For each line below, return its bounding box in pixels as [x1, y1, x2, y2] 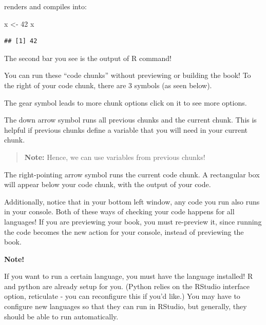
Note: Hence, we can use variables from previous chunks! [24, 151, 205, 162]
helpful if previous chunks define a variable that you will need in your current [4, 124, 248, 135]
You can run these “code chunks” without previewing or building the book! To [4, 70, 251, 80]
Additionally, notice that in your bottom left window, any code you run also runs [4, 196, 260, 207]
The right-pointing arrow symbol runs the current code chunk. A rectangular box [4, 169, 260, 179]
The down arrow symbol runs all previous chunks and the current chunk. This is [4, 114, 257, 125]
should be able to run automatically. [4, 311, 119, 321]
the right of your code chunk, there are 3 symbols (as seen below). [4, 79, 212, 90]
